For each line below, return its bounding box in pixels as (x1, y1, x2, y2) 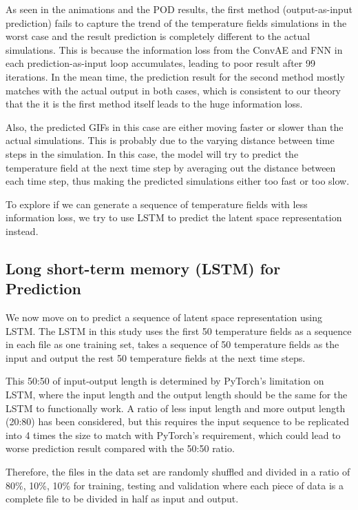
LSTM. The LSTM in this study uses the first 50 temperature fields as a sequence (6, 323, 352, 338)
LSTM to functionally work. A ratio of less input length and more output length (6, 400, 346, 415)
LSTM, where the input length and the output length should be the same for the (6, 387, 348, 402)
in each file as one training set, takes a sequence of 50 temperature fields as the (6, 337, 339, 351)
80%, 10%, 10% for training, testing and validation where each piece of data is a (6, 478, 344, 492)
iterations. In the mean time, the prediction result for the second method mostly (6, 69, 345, 83)
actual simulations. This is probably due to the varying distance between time (6, 133, 335, 147)
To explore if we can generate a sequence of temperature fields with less (6, 196, 308, 211)
